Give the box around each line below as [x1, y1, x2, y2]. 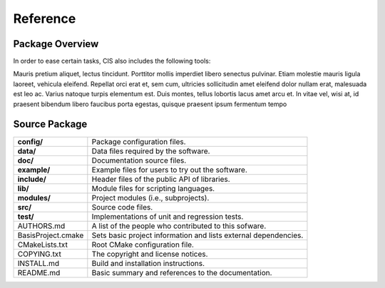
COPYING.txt [17, 249, 62, 259]
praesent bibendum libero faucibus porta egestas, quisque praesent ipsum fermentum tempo [13, 100, 287, 108]
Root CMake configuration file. [91, 240, 194, 250]
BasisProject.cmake [17, 230, 84, 240]
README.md [17, 267, 61, 277]
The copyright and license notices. [91, 249, 208, 259]
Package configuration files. [91, 136, 186, 146]
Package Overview [13, 38, 99, 50]
